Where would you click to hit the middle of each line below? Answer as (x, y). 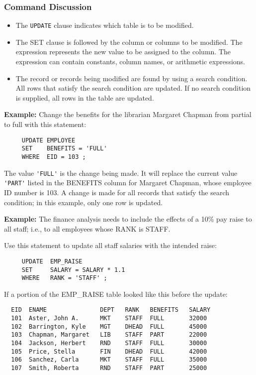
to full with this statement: (45, 124)
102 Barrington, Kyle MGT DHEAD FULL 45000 (109, 326)
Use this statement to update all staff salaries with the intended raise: (110, 245)
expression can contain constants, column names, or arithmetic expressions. (130, 62)
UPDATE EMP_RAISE (52, 261)
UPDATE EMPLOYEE (48, 140)
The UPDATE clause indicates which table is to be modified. (105, 25)
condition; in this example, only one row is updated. (84, 202)
